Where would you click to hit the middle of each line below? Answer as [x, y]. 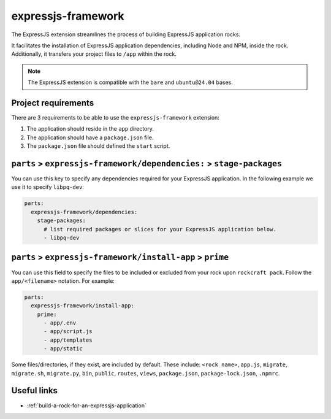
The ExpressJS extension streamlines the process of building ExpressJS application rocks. [126, 34]
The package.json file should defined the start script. [98, 146]
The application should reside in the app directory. [90, 129]
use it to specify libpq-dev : [48, 187]
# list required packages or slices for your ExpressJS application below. [160, 229]
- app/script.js [68, 332]
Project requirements [53, 103]
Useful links [35, 390]
